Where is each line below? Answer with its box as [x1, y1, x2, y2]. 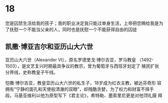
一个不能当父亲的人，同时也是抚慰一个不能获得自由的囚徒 [18, 26, 137, 32]
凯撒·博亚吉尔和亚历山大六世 [5, 42, 94, 51]
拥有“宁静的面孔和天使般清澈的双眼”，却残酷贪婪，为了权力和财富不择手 [5, 86, 154, 92]
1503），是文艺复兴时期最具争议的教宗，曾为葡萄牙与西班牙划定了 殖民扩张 [5, 63, 159, 69]
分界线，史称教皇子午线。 [5, 69, 58, 75]
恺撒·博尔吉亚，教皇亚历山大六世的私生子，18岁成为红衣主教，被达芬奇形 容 [5, 79, 162, 85]
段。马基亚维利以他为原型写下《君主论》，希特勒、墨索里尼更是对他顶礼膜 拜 [5, 92, 162, 98]
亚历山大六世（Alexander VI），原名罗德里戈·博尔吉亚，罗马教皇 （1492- [5, 56, 154, 62]
